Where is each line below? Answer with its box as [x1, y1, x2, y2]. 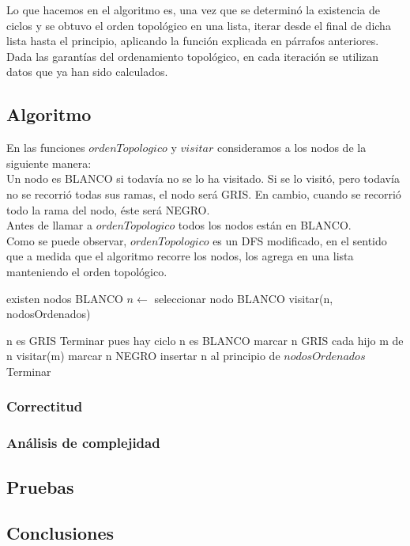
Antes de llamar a [6, 217, 92, 233]
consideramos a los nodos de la [216, 139, 367, 156]
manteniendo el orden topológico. [6, 263, 167, 279]
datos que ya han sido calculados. [6, 63, 168, 80]
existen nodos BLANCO [6, 290, 123, 306]
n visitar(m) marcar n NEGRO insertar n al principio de [6, 347, 280, 364]
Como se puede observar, [6, 232, 127, 248]
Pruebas [6, 474, 74, 499]
